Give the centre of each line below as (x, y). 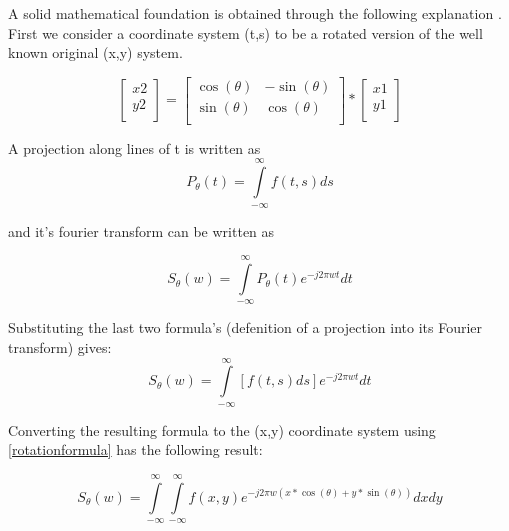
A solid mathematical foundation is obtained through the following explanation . (255, 13)
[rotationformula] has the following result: (135, 449)
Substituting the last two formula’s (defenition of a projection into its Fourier (245, 327)
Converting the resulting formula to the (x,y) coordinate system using (222, 429)
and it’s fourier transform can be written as (141, 230)
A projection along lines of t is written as (134, 147)
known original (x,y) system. (95, 52)
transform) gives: (60, 347)
